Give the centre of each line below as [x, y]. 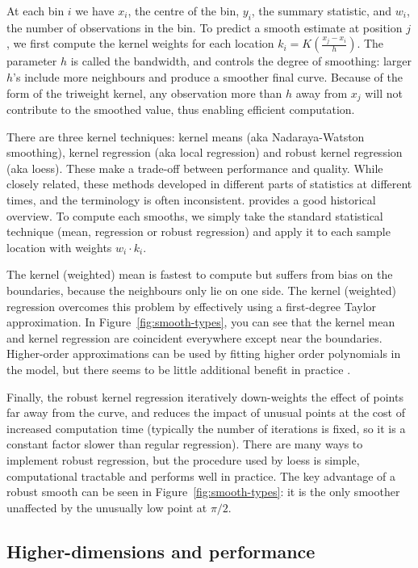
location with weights [59, 247]
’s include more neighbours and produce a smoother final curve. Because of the [208, 76]
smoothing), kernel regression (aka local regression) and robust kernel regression [205, 152]
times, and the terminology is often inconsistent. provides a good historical [191, 200]
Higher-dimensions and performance [161, 551]
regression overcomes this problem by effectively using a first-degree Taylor [192, 306]
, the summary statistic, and [322, 11]
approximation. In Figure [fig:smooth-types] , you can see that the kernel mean [201, 322]
